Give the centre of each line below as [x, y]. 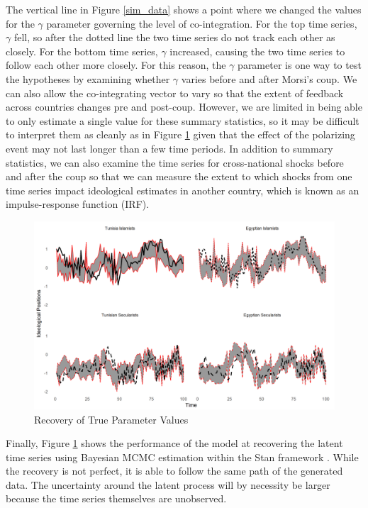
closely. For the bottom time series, [82, 51]
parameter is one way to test [300, 65]
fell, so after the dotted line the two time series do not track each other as [174, 37]
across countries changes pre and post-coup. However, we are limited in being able [184, 107]
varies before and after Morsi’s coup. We [269, 78]
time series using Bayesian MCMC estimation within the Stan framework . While [182, 457]
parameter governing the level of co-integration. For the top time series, [202, 23]
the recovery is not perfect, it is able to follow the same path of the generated [174, 471]
